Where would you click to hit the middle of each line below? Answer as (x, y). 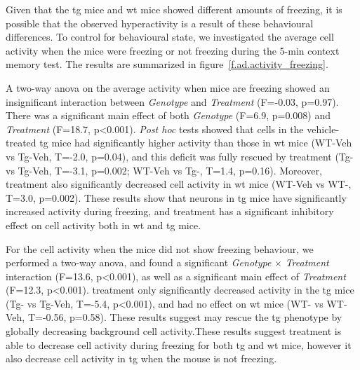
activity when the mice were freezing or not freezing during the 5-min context (173, 50)
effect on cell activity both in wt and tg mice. (104, 225)
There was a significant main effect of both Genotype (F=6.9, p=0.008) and (168, 115)
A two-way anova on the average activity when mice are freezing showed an (168, 87)
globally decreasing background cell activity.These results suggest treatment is (174, 331)
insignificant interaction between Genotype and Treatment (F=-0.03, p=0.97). (172, 101)
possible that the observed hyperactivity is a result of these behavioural (160, 23)
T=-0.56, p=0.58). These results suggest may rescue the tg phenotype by (185, 317)
